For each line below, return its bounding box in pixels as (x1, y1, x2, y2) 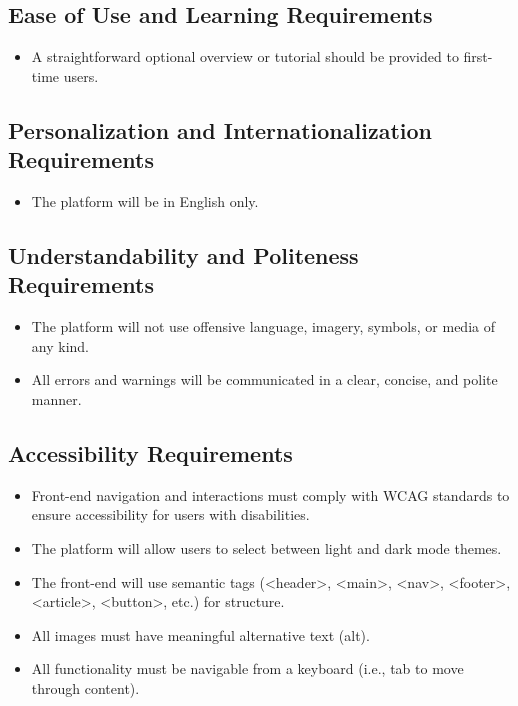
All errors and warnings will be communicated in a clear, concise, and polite (31, 369, 498, 390)
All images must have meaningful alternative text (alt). (31, 624, 370, 645)
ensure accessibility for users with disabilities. (31, 504, 310, 525)
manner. (31, 388, 82, 409)
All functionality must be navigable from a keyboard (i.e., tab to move (31, 658, 464, 679)
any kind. (31, 335, 89, 356)
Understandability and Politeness (8, 239, 359, 270)
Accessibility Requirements (8, 437, 293, 468)
